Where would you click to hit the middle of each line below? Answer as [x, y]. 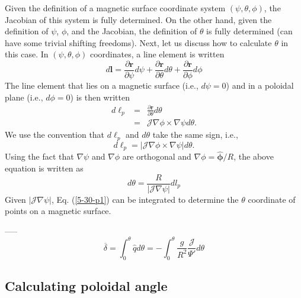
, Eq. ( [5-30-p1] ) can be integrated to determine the [145, 199]
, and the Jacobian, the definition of [132, 31]
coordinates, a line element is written [157, 54]
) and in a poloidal [260, 85]
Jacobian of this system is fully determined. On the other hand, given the [138, 19]
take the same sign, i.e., [195, 135]
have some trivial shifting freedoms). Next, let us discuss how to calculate [138, 42]
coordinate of [272, 199]
